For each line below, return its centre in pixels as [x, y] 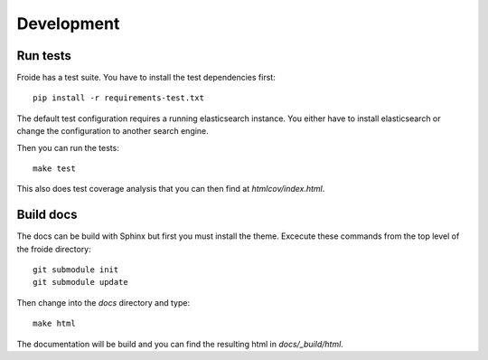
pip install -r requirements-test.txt [119, 98]
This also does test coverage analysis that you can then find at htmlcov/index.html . [171, 189]
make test [54, 169]
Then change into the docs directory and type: [103, 302]
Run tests [44, 56]
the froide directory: [54, 249]
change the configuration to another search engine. [113, 131]
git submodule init [76, 270]
